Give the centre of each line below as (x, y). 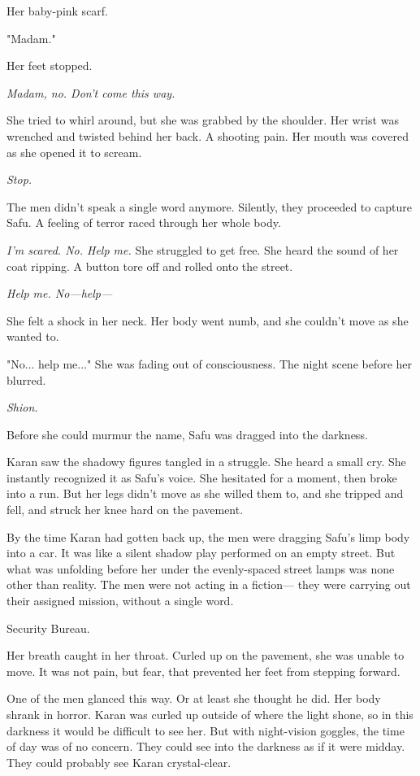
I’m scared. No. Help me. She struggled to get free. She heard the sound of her (203, 249)
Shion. (22, 407)
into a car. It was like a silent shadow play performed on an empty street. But (201, 553)
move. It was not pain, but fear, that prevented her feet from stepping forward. (204, 671)
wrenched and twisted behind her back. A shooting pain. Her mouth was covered (208, 135)
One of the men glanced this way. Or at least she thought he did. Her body (194, 698)
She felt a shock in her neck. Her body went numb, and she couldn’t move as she (208, 320)
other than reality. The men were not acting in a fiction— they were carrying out (209, 584)
